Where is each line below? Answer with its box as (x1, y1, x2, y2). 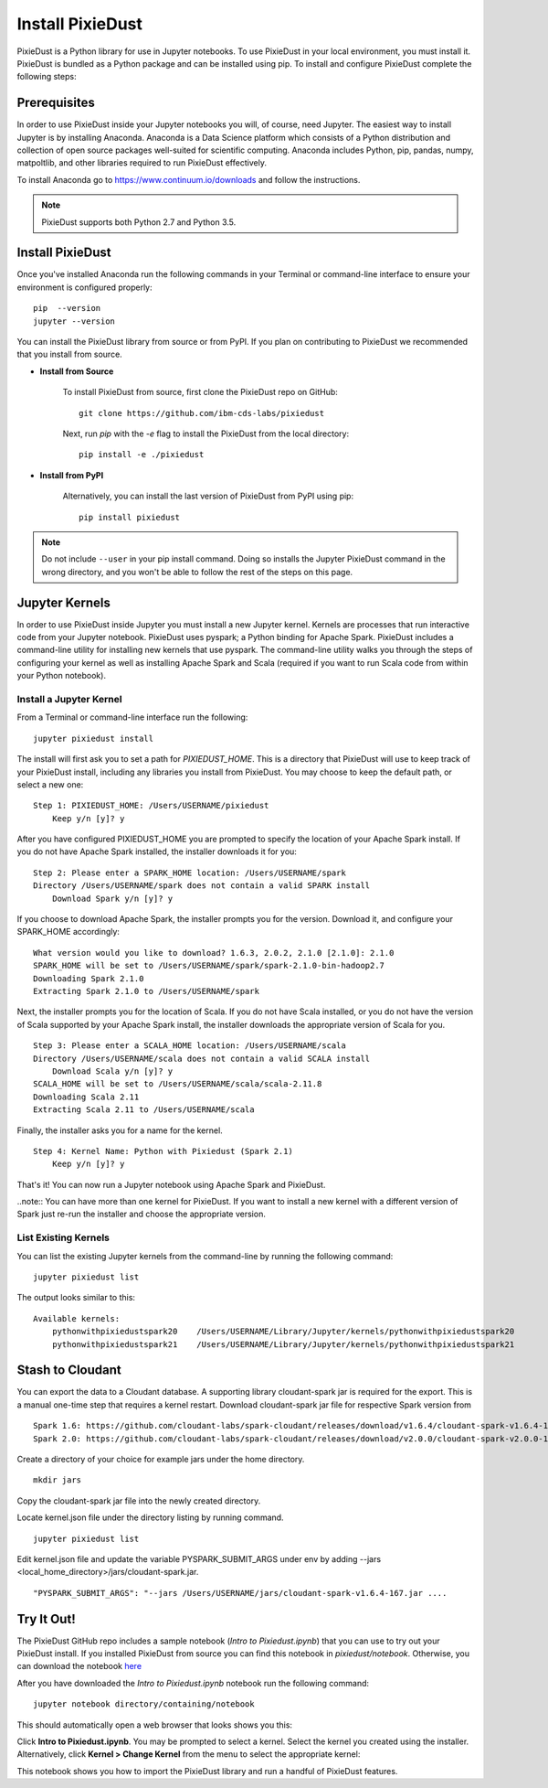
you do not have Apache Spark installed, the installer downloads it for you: (16, 846, 297, 857)
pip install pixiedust (79, 512, 181, 522)
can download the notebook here (16, 1661, 142, 1672)
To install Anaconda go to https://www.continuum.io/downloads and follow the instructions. (16, 174, 361, 185)
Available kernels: (33, 1313, 121, 1323)
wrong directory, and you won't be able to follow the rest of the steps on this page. (41, 566, 353, 577)
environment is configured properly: (16, 282, 153, 293)
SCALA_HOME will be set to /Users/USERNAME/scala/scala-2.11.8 (33, 1079, 322, 1089)
